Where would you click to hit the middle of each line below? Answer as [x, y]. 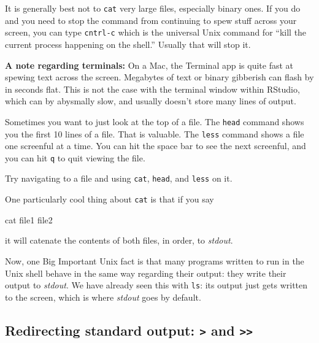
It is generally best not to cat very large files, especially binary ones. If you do [153, 8]
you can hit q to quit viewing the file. [75, 157]
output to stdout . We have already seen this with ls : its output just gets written [156, 285]
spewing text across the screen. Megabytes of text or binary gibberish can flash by [159, 77]
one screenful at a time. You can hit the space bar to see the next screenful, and [156, 146]
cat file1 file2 [29, 219]
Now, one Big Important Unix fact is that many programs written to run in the [155, 260]
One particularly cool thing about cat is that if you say [110, 199]
